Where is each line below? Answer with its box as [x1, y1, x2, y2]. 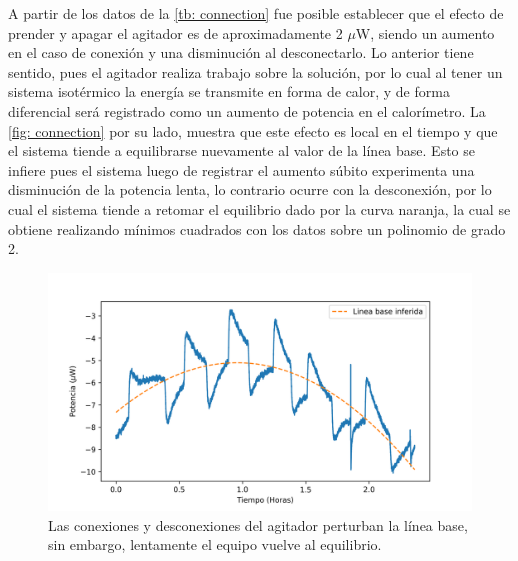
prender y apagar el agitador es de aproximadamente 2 [8, 22, 343, 43]
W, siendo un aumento [355, 22, 495, 43]
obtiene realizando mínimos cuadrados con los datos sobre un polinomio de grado [8, 218, 506, 239]
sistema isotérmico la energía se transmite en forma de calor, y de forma [8, 81, 450, 102]
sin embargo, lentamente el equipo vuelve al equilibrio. [48, 534, 382, 555]
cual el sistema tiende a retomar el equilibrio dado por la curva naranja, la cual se [8, 198, 511, 219]
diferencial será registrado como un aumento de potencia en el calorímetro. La [8, 100, 486, 121]
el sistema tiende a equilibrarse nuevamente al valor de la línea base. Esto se [8, 140, 475, 161]
